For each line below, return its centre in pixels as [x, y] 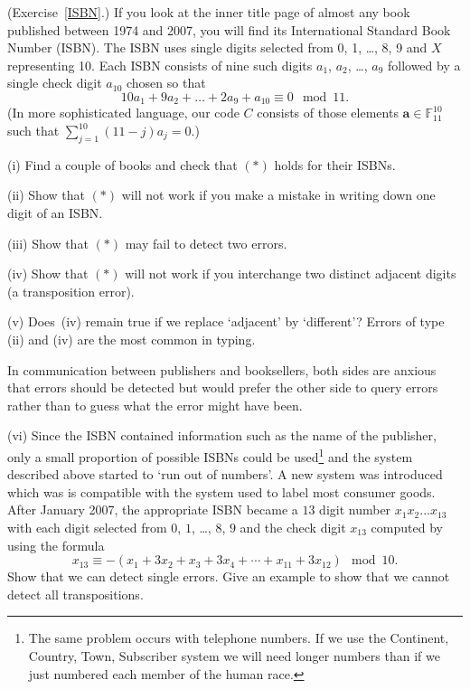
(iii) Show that [48, 243]
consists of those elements [328, 113]
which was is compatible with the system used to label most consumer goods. [221, 491]
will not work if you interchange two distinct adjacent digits [291, 274]
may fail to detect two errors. [206, 243]
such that [33, 131]
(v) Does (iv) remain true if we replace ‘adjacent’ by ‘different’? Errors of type [226, 321]
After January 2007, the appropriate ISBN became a [153, 510]
